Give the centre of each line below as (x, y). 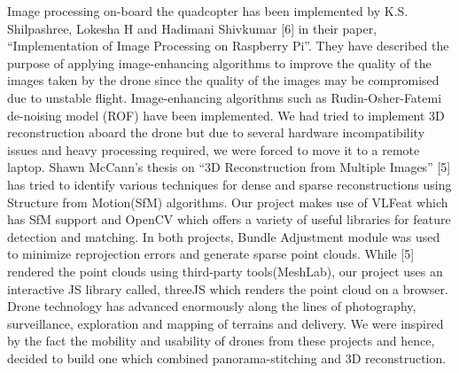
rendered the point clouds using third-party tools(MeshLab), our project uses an (225, 271)
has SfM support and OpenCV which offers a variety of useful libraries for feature (229, 219)
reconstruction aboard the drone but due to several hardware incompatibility (216, 132)
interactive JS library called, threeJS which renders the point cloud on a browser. (228, 288)
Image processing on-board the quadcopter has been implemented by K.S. (208, 11)
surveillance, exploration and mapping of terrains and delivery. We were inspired (226, 323)
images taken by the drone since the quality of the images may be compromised (223, 80)
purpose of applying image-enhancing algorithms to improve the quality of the (219, 62)
